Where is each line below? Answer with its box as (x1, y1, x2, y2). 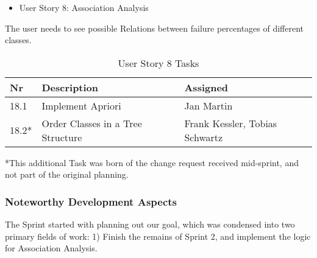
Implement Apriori (41, 98, 121, 113)
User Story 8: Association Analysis (19, 1, 149, 13)
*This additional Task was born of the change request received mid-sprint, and (5, 156, 299, 169)
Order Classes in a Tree (41, 116, 142, 130)
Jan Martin (184, 98, 233, 113)
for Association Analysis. (5, 242, 98, 254)
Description (41, 80, 99, 94)
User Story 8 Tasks (118, 55, 199, 70)
